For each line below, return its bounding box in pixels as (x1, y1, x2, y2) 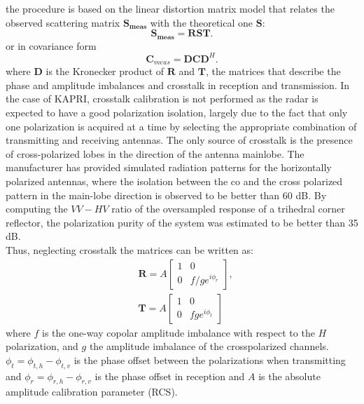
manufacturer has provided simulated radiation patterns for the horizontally (6, 160, 332, 175)
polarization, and (6, 339, 78, 353)
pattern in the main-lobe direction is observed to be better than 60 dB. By (6, 187, 327, 202)
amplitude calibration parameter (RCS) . (6, 384, 178, 399)
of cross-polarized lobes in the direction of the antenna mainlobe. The (6, 146, 304, 161)
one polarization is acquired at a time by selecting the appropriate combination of (6, 119, 357, 133)
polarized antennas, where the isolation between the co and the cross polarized (6, 173, 343, 188)
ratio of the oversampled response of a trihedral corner (111, 201, 345, 216)
